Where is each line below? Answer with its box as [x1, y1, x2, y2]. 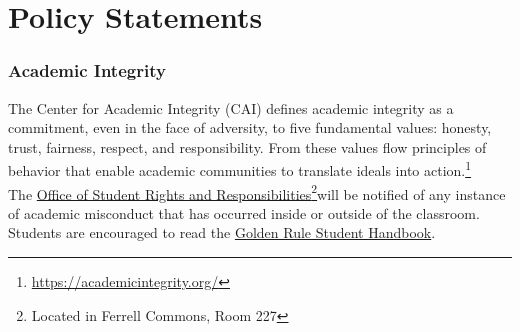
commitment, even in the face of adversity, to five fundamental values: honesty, [8, 117, 492, 138]
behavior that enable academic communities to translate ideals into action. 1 [8, 157, 472, 181]
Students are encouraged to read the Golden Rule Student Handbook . [8, 222, 436, 243]
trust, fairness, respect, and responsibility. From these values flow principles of [8, 136, 487, 157]
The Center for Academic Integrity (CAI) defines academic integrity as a [8, 97, 454, 118]
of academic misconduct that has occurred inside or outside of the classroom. [8, 202, 480, 223]
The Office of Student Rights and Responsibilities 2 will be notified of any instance [8, 180, 506, 204]
